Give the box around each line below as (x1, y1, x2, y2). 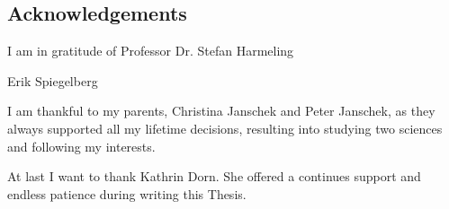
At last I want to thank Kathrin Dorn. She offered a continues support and (7, 167, 421, 186)
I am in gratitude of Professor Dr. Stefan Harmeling (7, 41, 294, 60)
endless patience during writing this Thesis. (7, 184, 247, 203)
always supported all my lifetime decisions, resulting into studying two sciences (7, 118, 443, 137)
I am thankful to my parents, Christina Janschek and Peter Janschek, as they (7, 101, 436, 120)
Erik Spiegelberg (7, 71, 98, 90)
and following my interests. (7, 136, 156, 155)
